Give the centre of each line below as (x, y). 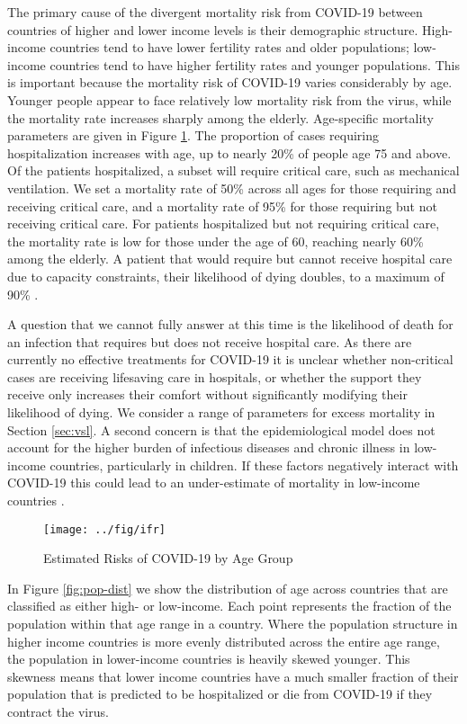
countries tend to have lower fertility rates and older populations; (229, 47)
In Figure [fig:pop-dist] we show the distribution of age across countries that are (228, 588)
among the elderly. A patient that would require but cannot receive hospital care (230, 259)
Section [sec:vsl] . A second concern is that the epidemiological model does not (221, 429)
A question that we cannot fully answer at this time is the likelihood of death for (230, 324)
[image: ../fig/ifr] (105, 529)
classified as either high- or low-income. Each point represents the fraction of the (229, 606)
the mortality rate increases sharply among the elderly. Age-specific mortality (220, 117)
